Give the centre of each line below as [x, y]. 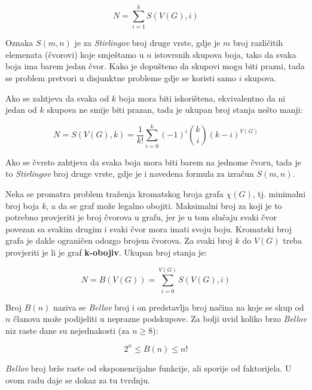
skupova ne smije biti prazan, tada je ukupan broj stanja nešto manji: [175, 110]
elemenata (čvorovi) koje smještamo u [75, 54]
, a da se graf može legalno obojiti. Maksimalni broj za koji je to [164, 205]
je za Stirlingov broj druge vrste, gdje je [147, 43]
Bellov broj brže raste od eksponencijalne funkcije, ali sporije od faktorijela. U [149, 368]
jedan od [21, 110]
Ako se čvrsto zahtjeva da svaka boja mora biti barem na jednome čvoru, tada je [154, 162]
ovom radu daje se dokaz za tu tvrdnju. [78, 380]
